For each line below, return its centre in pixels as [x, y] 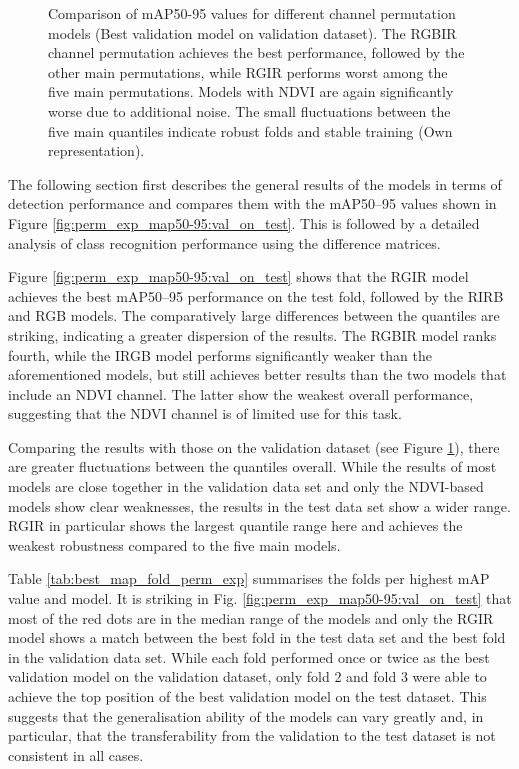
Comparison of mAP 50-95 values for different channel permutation [252, 13]
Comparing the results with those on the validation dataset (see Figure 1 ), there [254, 446]
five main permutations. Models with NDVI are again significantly [251, 91]
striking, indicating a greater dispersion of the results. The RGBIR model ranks [252, 334]
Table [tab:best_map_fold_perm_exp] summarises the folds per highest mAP [249, 578]
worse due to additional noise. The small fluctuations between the [249, 110]
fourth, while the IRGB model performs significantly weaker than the [220, 354]
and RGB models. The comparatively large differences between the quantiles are [254, 315]
